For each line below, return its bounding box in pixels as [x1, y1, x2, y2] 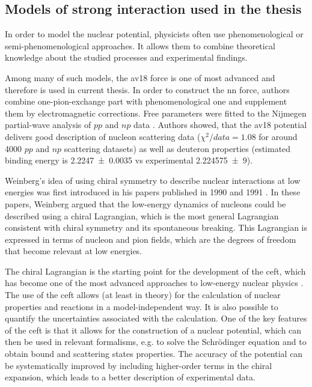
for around [258, 130, 298, 142]
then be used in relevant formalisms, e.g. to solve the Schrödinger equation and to [5, 335, 307, 348]
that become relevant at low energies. [5, 245, 142, 257]
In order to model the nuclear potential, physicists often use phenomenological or [5, 28, 304, 40]
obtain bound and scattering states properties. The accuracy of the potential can [5, 347, 303, 360]
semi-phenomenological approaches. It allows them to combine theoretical [5, 39, 275, 52]
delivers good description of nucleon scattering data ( [5, 130, 201, 142]
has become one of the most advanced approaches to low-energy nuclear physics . [5, 276, 304, 289]
